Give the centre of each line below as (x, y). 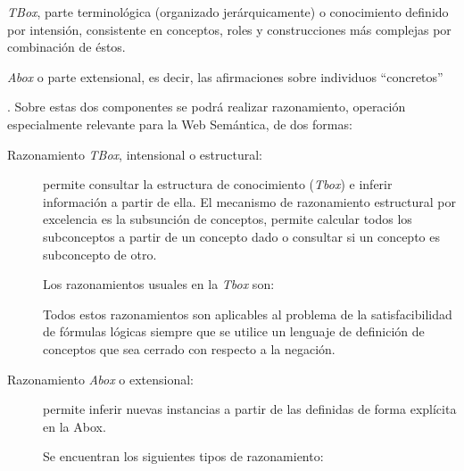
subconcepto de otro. (100, 254)
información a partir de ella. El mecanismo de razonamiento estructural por (250, 201)
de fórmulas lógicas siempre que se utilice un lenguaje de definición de (234, 331)
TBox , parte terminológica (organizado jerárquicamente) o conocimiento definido (228, 12)
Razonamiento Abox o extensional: (101, 379)
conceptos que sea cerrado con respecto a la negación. (189, 348)
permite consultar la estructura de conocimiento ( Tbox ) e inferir (218, 184)
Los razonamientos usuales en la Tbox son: (159, 284)
